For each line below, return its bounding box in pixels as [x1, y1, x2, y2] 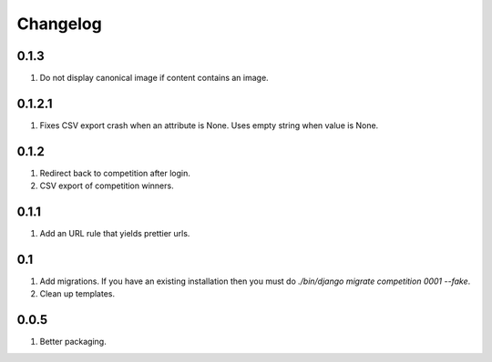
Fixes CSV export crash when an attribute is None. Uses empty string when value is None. [39, 119, 379, 131]
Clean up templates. [39, 288, 116, 299]
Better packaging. [39, 337, 107, 347]
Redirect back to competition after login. [39, 167, 190, 178]
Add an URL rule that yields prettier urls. [39, 228, 190, 239]
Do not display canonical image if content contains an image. [39, 73, 269, 84]
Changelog [16, 14, 102, 34]
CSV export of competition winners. [39, 180, 174, 191]
